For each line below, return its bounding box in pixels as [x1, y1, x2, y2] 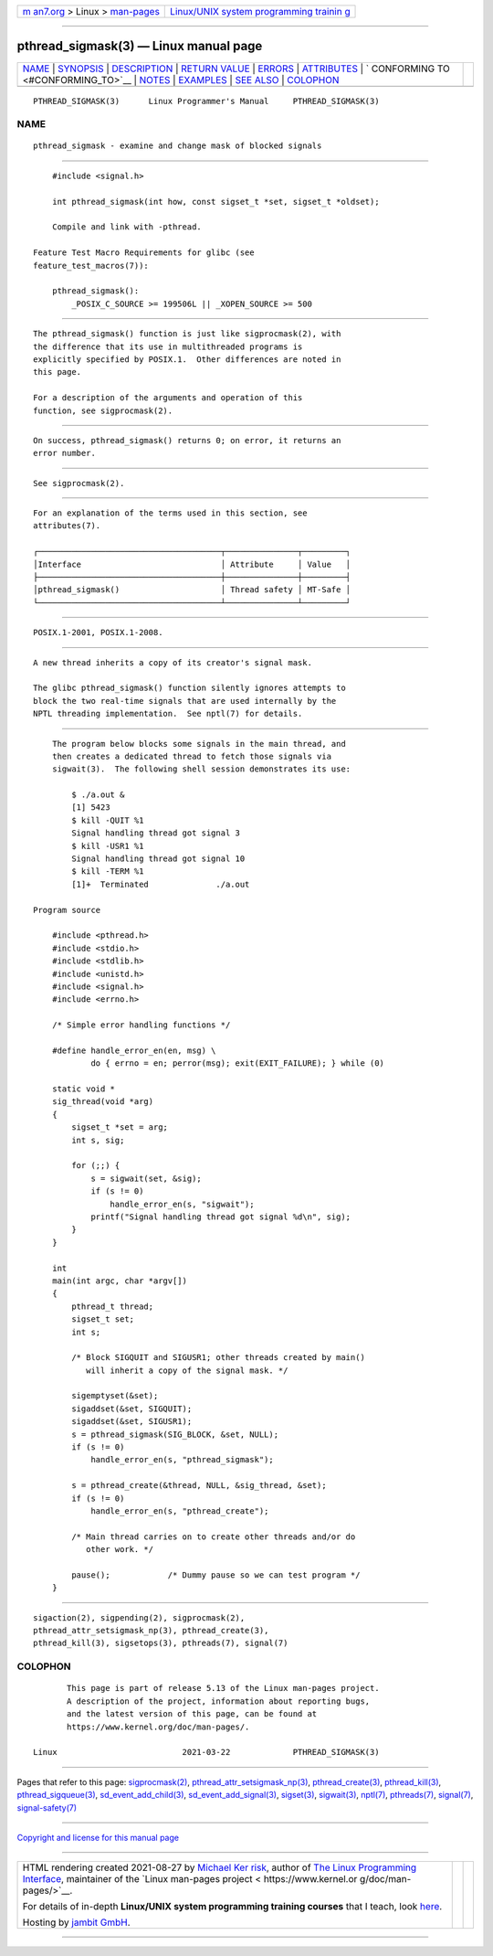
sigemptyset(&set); [71, 1390, 159, 1401]
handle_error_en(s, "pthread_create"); [90, 1505, 269, 1516]
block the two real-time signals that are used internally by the [33, 696, 337, 706]
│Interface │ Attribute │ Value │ [33, 558, 351, 569]
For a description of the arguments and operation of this [33, 393, 303, 403]
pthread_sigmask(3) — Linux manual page [16, 38, 263, 54]
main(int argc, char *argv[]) [51, 1275, 187, 1286]
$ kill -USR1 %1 [71, 841, 144, 851]
